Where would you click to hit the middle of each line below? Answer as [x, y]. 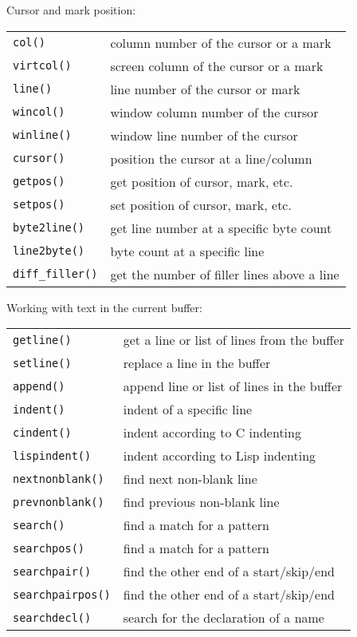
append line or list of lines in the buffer [233, 386]
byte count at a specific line [187, 251]
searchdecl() [52, 617]
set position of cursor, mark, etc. [201, 204]
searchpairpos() [62, 594]
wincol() [39, 112]
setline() [42, 363]
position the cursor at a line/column [211, 158]
